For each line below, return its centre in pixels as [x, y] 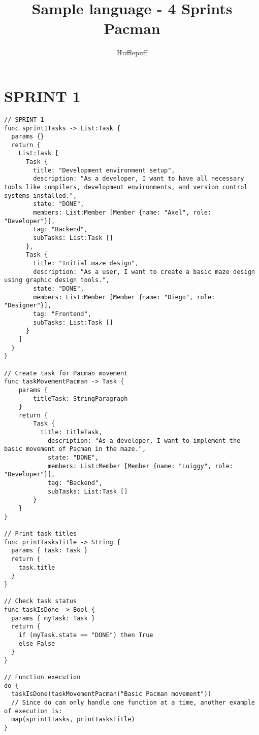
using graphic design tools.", [57, 280]
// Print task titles [41, 534]
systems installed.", [41, 196]
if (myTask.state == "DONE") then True [86, 635]
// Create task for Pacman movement [66, 373]
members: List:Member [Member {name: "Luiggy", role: [140, 466]
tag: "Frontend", [62, 314]
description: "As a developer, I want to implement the [144, 441]
